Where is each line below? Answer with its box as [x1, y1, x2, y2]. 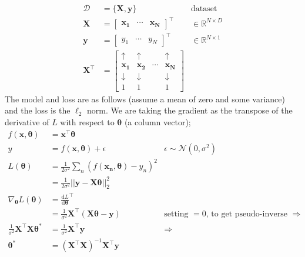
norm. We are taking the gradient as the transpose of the [87, 104, 293, 116]
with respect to [60, 115, 115, 128]
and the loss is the [5, 104, 71, 116]
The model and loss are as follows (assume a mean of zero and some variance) [5, 92, 285, 105]
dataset [191, 5, 217, 14]
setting [164, 209, 189, 218]
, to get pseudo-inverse [206, 209, 288, 218]
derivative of [5, 115, 49, 128]
